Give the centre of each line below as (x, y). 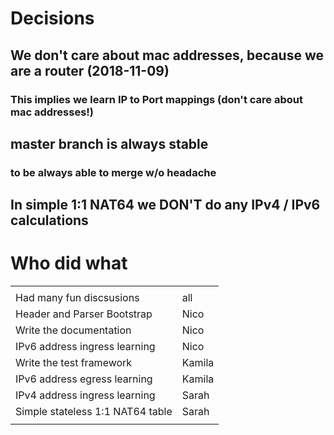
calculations (49, 220)
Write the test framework (74, 363)
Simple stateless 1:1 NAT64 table (94, 412)
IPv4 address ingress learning (85, 395)
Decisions (52, 18)
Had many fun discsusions (77, 298)
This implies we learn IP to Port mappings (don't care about (156, 99)
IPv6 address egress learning (84, 379)
